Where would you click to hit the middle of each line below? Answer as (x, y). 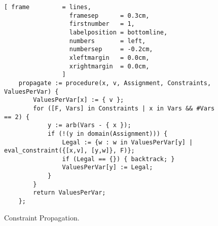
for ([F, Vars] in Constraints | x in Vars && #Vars (124, 108)
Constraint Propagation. (42, 217)
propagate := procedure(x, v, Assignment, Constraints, (115, 83)
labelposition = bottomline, (118, 32)
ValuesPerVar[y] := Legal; (107, 167)
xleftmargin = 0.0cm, (109, 58)
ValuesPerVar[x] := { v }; (79, 100)
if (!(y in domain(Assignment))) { (107, 134)
